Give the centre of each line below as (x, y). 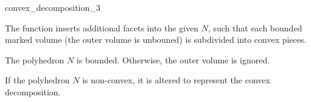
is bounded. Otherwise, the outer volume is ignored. (173, 59)
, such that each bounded (255, 27)
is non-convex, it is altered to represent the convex (176, 80)
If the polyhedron (37, 80)
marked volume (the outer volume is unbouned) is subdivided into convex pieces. (156, 40)
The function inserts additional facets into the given (102, 27)
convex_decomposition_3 (53, 7)
